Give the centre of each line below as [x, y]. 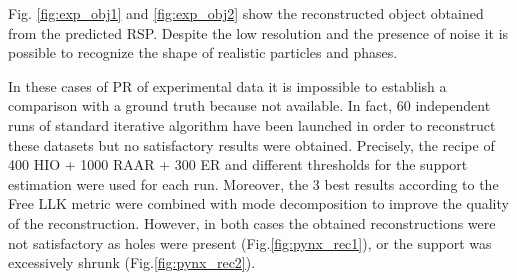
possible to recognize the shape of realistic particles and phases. [203, 52]
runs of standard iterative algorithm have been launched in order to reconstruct [252, 124]
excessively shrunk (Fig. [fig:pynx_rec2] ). [132, 262]
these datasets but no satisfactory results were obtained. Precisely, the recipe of [251, 144]
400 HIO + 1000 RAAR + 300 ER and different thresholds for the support [238, 164]
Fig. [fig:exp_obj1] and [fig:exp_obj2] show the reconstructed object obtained [246, 13]
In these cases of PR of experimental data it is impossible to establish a [227, 85]
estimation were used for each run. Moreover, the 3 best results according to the [253, 183]
